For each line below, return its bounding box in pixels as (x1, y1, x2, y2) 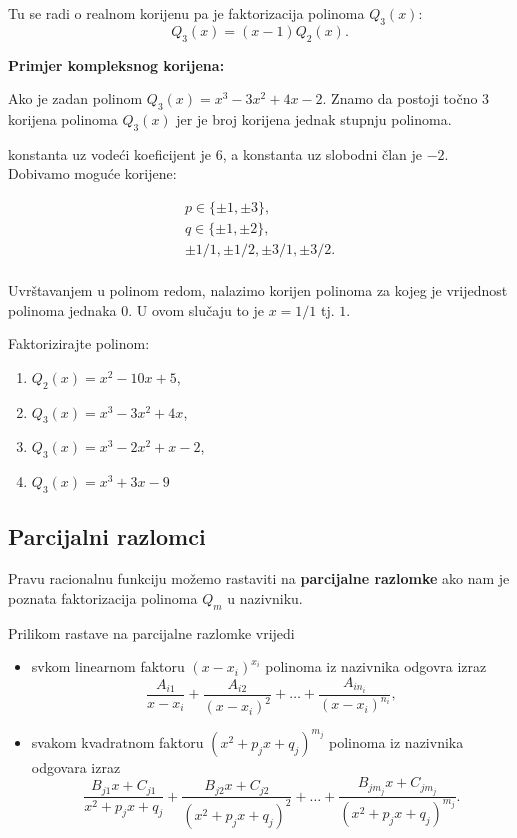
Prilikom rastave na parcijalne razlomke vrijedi (8, 622, 295, 643)
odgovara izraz (31, 756, 121, 777)
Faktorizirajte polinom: (8, 333, 150, 354)
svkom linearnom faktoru (31, 656, 185, 677)
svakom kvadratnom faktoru (31, 731, 204, 752)
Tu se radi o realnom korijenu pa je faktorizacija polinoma (8, 3, 365, 23)
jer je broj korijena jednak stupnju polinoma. (176, 108, 452, 129)
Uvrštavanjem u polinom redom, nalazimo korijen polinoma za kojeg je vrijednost (8, 280, 508, 301)
